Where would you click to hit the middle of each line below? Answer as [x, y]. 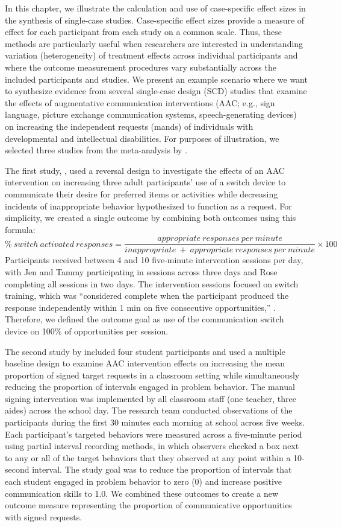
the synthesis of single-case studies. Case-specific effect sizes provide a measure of [155, 20]
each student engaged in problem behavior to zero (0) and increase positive [144, 481]
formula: [20, 229]
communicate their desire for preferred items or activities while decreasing [141, 193]
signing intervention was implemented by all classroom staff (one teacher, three [151, 398]
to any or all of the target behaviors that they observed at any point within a [148, 457]
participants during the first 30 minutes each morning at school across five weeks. [155, 422]
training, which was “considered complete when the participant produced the [147, 295]
